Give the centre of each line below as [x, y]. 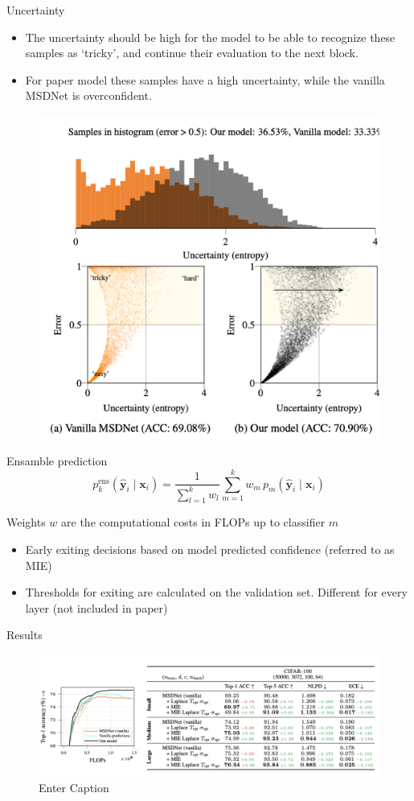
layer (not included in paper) [96, 607]
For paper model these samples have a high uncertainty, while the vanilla [205, 79]
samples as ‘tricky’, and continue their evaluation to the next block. [192, 53]
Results [25, 635]
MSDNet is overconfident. [88, 95]
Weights [26, 522]
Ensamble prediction [57, 461]
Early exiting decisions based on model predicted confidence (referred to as [210, 549]
